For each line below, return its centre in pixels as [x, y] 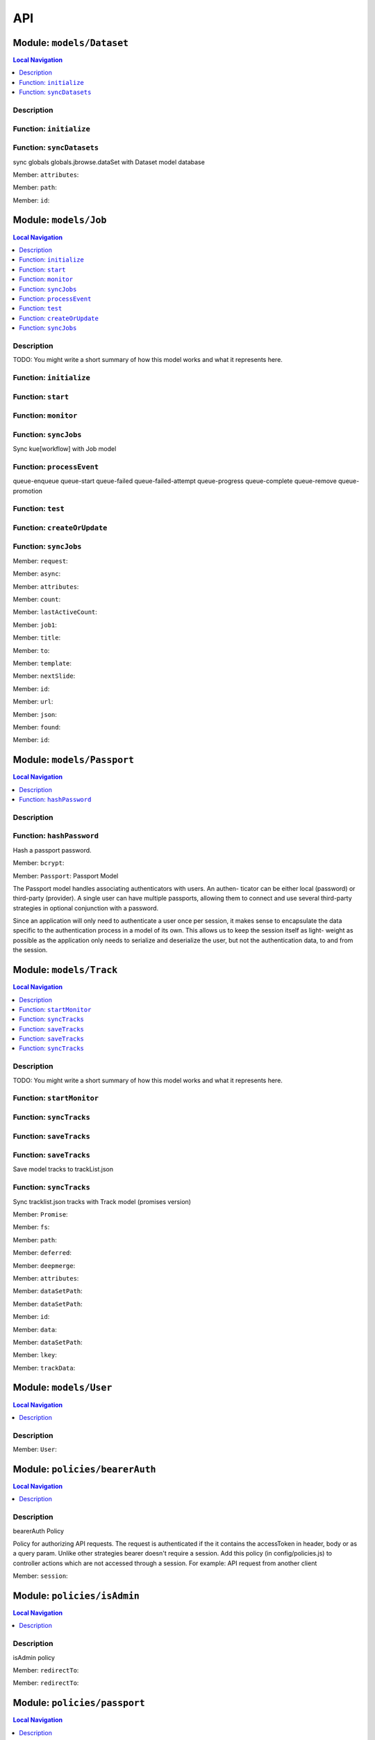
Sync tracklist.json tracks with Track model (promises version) [102, 1201]
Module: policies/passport [79, 1703]
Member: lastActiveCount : [55, 612]
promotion [28, 491]
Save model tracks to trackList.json [63, 1169]
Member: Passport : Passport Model [66, 876]
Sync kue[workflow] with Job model [65, 449]
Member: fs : [31, 1227]
